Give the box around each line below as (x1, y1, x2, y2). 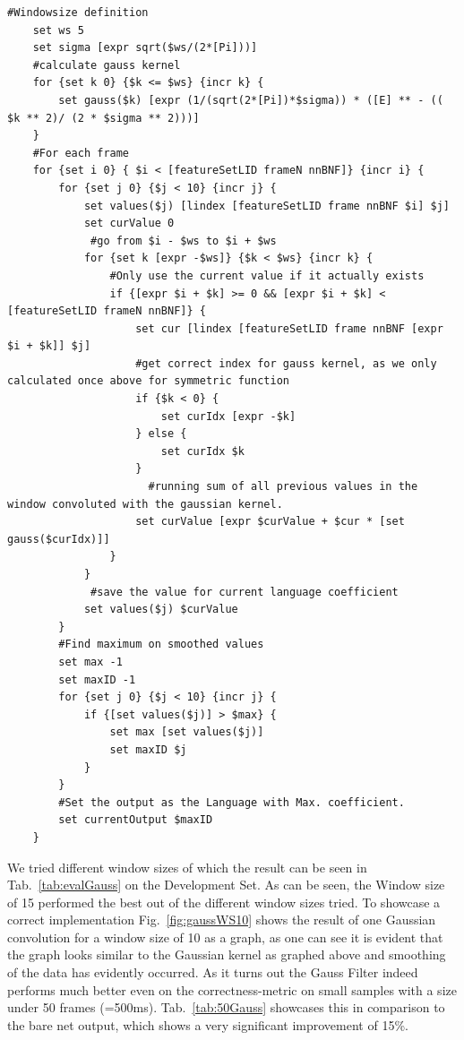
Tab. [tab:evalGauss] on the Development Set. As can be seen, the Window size (7, 875, 445, 894)
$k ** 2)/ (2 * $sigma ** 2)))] (7, 111, 200, 125)
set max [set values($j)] (109, 726, 264, 739)
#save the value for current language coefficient (90, 585, 399, 598)
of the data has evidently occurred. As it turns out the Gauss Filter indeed (7, 963, 418, 982)
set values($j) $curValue (83, 603, 238, 616)
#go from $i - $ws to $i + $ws (90, 234, 277, 247)
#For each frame (32, 146, 130, 159)
